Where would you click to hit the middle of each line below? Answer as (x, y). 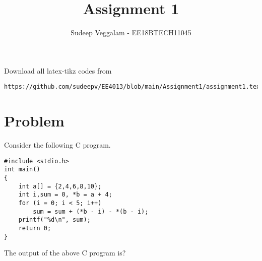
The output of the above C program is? (65, 253)
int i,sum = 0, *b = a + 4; (65, 195)
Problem (34, 121)
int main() (22, 170)
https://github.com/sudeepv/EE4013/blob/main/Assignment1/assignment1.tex (132, 87)
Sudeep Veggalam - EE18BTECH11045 (131, 32)
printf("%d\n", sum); (54, 220)
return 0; (35, 228)
